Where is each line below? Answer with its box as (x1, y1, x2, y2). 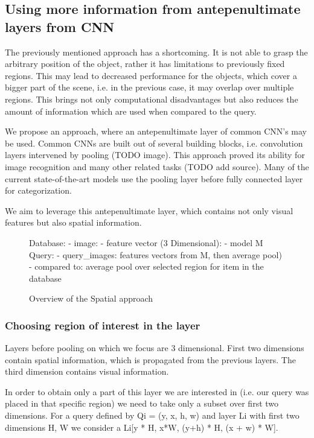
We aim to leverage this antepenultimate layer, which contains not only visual (5, 204, 293, 217)
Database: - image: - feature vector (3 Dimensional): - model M (29, 236, 263, 249)
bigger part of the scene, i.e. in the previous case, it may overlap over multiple (5, 81, 294, 94)
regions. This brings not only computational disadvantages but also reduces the (5, 92, 298, 105)
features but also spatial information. (5, 216, 142, 229)
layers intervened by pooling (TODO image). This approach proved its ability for (5, 148, 305, 161)
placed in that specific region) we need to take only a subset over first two (5, 397, 279, 410)
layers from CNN (5, 17, 115, 36)
